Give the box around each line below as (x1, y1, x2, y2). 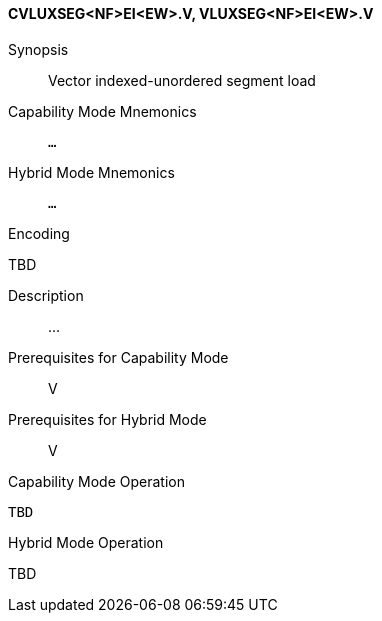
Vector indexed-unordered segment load (48, 71, 316, 89)
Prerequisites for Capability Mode (8, 348, 229, 366)
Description (8, 286, 84, 304)
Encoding (8, 224, 70, 242)
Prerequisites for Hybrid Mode (8, 410, 207, 428)
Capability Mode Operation (8, 472, 185, 490)
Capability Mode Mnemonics (8, 102, 197, 120)
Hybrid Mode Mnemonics (8, 163, 175, 181)
